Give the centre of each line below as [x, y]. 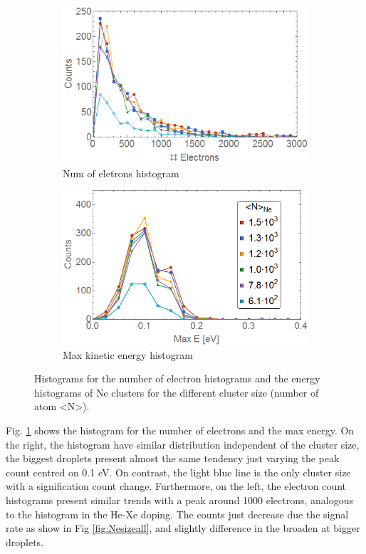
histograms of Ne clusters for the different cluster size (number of [177, 392]
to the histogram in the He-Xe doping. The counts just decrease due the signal [177, 514]
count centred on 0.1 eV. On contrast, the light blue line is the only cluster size [178, 472]
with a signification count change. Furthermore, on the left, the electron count [176, 486]
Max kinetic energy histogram [128, 354]
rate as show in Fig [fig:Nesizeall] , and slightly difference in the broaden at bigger [183, 528]
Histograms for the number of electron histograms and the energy [177, 378]
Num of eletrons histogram [121, 173]
